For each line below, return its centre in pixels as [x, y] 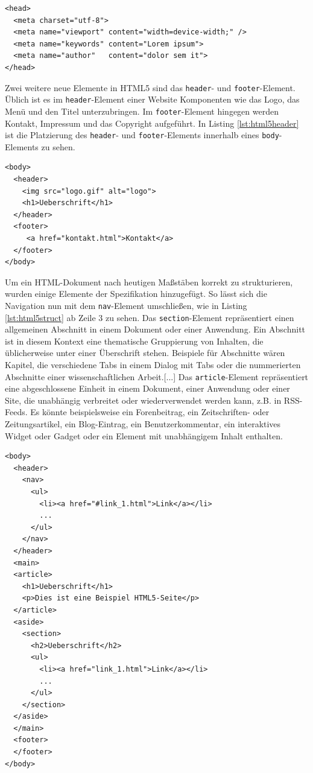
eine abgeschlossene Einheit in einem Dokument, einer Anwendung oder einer [147, 388]
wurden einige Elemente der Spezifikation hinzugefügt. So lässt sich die [136, 294]
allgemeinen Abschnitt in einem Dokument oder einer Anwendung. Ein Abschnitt [155, 329]
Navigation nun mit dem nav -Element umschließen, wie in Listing [126, 305]
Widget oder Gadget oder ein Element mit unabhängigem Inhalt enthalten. [144, 435]
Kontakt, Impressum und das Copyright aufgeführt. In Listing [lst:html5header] [152, 123]
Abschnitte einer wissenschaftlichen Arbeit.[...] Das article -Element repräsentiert [157, 376]
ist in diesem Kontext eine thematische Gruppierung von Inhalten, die [134, 341]
